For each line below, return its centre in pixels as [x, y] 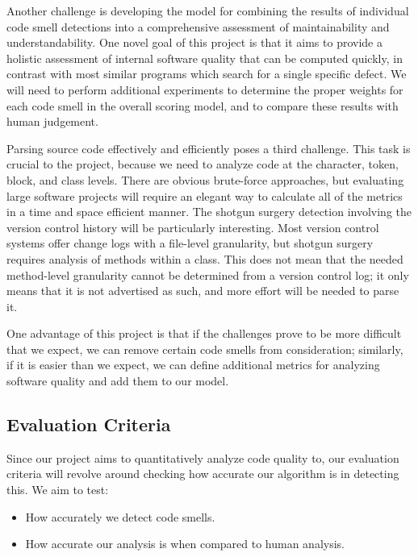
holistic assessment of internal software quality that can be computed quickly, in [205, 58]
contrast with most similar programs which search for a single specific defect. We [207, 74]
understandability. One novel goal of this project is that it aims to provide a [194, 42]
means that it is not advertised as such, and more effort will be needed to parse [203, 291]
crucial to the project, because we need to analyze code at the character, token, [203, 164]
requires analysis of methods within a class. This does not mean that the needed [205, 258]
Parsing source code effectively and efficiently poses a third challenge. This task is [209, 148]
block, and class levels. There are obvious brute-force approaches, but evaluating [205, 179]
